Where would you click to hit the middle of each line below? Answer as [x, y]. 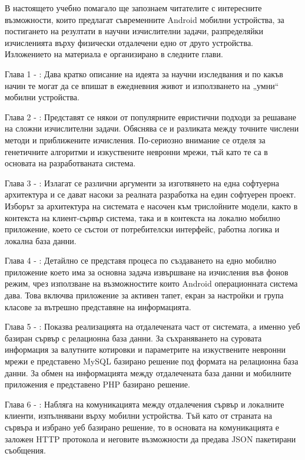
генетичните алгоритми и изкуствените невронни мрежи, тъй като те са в [136, 151]
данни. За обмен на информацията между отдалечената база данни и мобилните [148, 372]
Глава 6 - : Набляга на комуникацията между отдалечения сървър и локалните [145, 404]
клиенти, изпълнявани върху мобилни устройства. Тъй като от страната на [138, 415]
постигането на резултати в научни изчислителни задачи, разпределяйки [134, 31]
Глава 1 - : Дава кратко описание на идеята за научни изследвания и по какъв [144, 73]
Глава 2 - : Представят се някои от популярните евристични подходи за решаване [150, 116]
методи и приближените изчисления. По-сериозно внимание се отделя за [135, 139]
